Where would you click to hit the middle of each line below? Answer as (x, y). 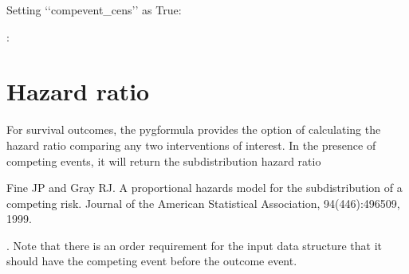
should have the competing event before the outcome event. (152, 261)
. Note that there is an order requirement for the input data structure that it (195, 245)
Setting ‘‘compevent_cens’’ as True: (94, 10)
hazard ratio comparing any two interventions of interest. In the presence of (191, 145)
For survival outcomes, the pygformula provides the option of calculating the (194, 129)
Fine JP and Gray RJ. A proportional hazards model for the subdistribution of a (204, 188)
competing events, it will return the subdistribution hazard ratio (164, 160)
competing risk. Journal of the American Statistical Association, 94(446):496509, (203, 203)
